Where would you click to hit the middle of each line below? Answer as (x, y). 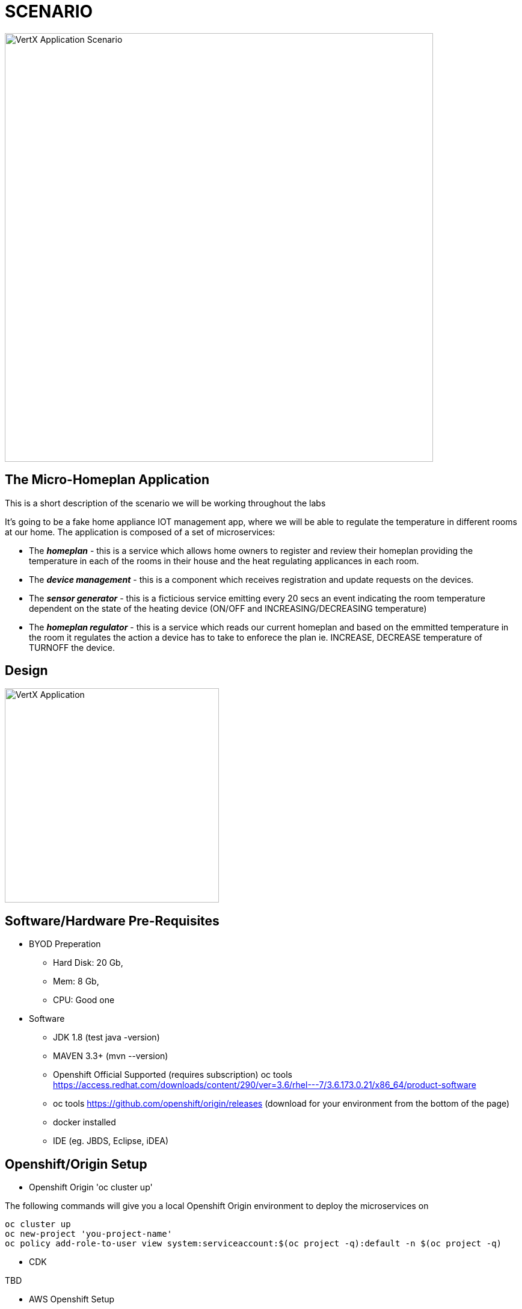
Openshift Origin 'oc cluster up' (91, 1187)
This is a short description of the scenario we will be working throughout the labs (165, 503)
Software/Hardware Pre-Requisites (112, 921)
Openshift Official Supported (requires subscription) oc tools (173, 1075)
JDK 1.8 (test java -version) (106, 1037)
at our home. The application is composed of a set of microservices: (140, 532)
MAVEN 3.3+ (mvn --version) (111, 1056)
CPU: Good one (84, 1000)
